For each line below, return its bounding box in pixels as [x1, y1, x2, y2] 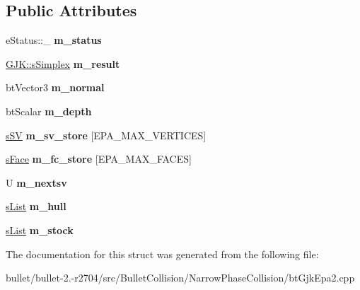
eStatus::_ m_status [6, 33, 102, 47]
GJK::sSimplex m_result [6, 56, 120, 71]
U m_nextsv [6, 175, 67, 190]
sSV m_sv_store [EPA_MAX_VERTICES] [6, 127, 207, 142]
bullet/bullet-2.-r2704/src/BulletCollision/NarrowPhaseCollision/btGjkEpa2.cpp [6, 270, 355, 285]
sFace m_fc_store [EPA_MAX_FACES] [6, 151, 192, 166]
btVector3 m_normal [6, 80, 105, 95]
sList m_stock [6, 222, 74, 237]
